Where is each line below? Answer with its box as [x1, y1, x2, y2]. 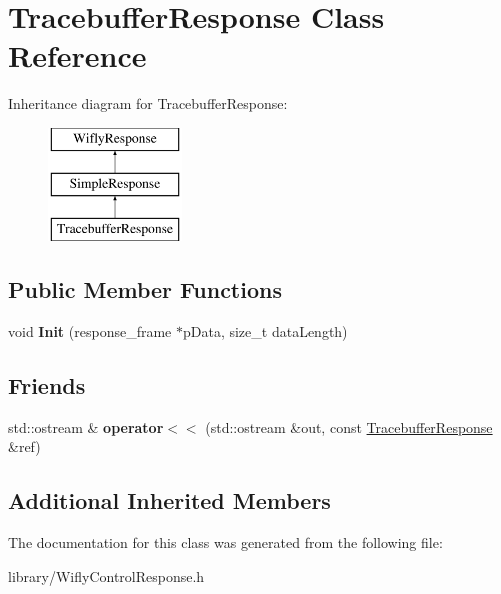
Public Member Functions [8, 274, 282, 305]
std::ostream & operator [8, 416, 164, 437]
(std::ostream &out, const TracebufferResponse [205, 416, 493, 437]
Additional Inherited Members [8, 485, 331, 516]
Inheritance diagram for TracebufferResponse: [8, 93, 288, 114]
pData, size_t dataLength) [182, 321, 348, 342]
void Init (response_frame [8, 321, 172, 342]
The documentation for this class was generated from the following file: [8, 532, 443, 553]
